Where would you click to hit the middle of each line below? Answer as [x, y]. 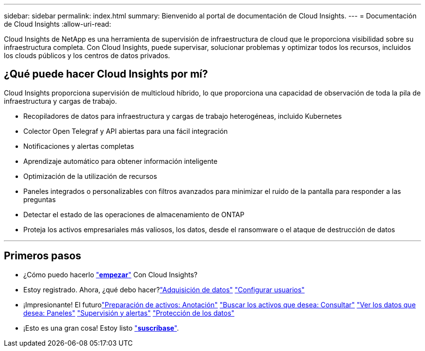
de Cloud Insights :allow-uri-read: [57, 24]
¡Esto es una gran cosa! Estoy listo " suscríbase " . [101, 328]
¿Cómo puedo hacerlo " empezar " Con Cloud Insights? [110, 274]
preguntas [40, 199]
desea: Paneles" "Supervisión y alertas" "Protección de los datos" [129, 313]
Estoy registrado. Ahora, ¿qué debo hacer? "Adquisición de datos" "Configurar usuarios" [164, 289]
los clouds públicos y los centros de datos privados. [87, 56]
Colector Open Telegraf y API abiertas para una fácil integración [126, 131]
